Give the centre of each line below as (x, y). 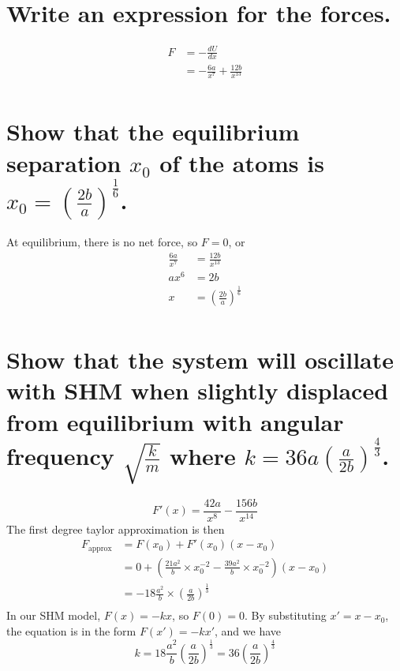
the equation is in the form (71, 630)
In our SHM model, (54, 615)
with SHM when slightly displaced (198, 390)
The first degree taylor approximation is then (116, 529)
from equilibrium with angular (175, 421)
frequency (60, 455)
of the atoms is (242, 162)
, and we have (248, 630)
